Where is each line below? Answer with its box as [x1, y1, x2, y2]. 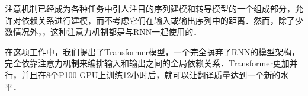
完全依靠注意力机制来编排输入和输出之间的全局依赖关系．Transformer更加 [5, 57, 290, 69]
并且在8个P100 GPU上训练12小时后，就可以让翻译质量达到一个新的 [21, 68, 281, 81]
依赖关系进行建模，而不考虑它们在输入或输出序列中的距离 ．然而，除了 [21, 14, 295, 26]
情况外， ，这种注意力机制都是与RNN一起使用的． [12, 25, 202, 38]
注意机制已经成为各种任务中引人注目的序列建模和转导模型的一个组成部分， [5, 2, 295, 14]
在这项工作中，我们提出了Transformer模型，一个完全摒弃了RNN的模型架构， [5, 45, 300, 57]
